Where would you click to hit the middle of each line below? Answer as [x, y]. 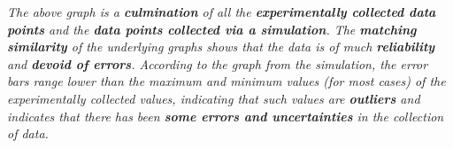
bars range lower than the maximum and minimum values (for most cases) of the [226, 81]
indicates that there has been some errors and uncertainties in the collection [226, 116]
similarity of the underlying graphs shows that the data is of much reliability [221, 47]
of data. [28, 133]
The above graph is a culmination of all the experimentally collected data [222, 12]
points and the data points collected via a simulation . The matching [212, 29]
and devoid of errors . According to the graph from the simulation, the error [218, 63]
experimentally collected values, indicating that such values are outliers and [214, 98]
